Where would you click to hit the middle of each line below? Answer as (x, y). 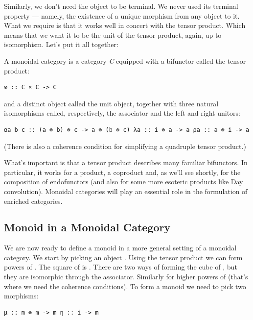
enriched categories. (33, 201)
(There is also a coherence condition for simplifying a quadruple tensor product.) (125, 146)
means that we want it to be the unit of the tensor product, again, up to (113, 35)
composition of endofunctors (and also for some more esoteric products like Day (124, 182)
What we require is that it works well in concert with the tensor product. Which (125, 25)
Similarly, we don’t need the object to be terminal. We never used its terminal (121, 6)
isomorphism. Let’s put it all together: (61, 44)
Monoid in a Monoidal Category (87, 227)
